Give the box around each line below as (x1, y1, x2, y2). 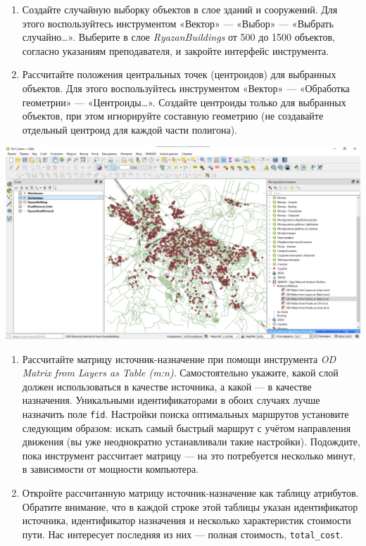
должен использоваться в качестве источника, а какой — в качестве (22, 379, 312, 393)
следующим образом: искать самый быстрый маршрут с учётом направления (22, 420, 351, 435)
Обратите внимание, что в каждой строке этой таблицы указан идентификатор (22, 499, 358, 514)
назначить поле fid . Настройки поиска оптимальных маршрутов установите (22, 406, 349, 421)
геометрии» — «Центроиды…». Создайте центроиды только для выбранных (22, 94, 346, 109)
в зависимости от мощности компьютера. (22, 462, 199, 476)
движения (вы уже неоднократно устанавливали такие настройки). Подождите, (22, 434, 360, 449)
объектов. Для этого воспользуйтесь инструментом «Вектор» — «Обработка (22, 80, 350, 95)
